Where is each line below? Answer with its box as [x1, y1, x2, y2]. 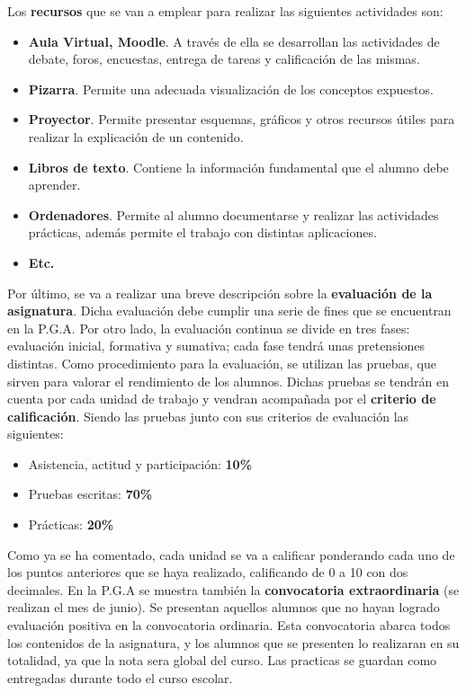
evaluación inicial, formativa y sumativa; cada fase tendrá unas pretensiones [7, 336, 426, 355]
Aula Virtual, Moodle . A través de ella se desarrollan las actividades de [28, 31, 440, 50]
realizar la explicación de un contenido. [28, 127, 244, 146]
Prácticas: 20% [28, 515, 114, 534]
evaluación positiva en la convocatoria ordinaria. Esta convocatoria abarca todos [7, 616, 451, 635]
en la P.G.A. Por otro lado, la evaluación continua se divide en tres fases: [7, 318, 410, 337]
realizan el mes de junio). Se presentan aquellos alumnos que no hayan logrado [7, 598, 440, 617]
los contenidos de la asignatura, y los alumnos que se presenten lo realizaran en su [7, 633, 460, 652]
